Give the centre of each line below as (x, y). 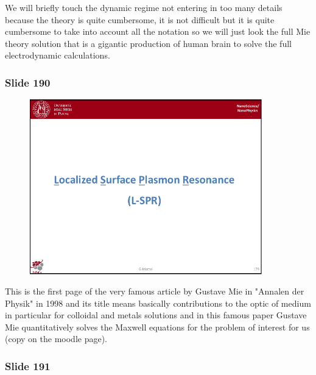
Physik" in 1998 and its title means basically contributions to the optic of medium (158, 303)
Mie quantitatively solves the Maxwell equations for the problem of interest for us (157, 327)
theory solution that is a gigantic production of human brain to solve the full (148, 43)
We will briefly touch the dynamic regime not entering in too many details (144, 7)
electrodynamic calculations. (58, 55)
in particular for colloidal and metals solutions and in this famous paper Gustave (156, 315)
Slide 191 (28, 366)
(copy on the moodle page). (56, 339)
